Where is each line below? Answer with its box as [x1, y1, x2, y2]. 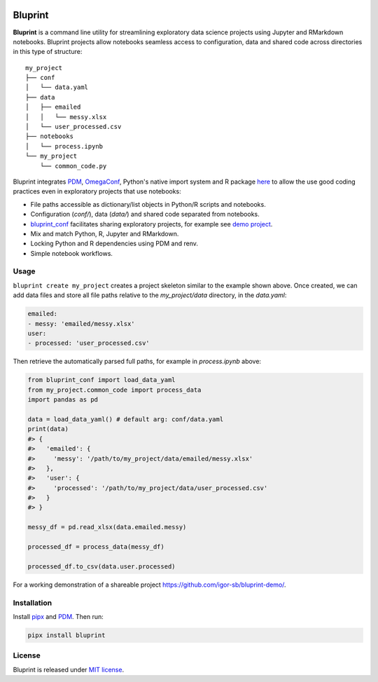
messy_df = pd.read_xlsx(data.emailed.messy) [27, 523, 187, 531]
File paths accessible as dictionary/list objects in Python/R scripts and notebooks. [30, 200, 266, 208]
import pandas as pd [27, 396, 98, 404]
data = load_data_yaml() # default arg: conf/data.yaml [27, 415, 224, 423]
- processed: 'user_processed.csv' [27, 339, 150, 347]
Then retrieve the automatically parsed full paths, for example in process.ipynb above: [13, 357, 262, 366]
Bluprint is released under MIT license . [13, 665, 125, 674]
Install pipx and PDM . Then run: [13, 612, 104, 620]
